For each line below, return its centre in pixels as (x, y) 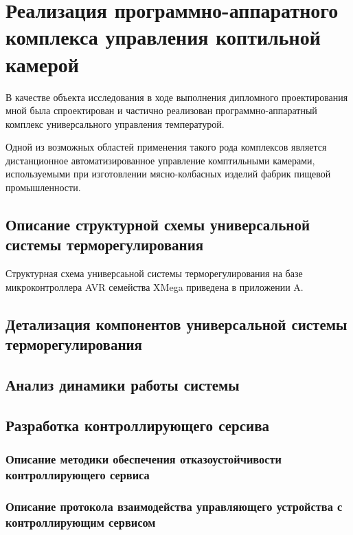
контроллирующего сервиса (78, 475)
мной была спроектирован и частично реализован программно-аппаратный (161, 110)
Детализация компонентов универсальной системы (176, 324)
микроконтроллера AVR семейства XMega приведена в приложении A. (155, 286)
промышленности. (43, 187)
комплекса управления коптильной (163, 37)
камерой (42, 64)
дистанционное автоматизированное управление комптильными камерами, (160, 160)
